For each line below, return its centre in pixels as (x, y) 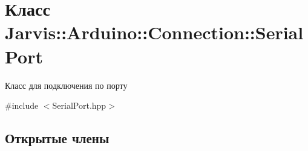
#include (22, 105)
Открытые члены (57, 138)
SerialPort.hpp (79, 105)
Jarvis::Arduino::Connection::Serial (154, 32)
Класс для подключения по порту (66, 85)
